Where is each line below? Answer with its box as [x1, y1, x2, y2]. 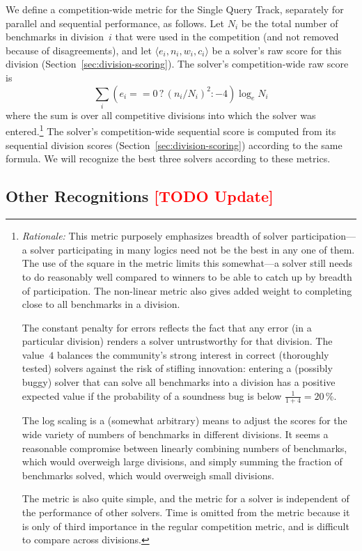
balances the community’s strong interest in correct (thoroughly [56, 347, 329, 362]
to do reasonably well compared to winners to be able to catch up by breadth [22, 269, 352, 284]
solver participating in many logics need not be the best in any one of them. [30, 242, 355, 256]
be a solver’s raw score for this [212, 42, 342, 57]
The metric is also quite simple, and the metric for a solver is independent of [22, 491, 349, 506]
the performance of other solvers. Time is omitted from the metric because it [22, 505, 350, 520]
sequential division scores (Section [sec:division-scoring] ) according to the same [6, 137, 343, 152]
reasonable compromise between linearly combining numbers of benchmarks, [22, 440, 347, 455]
